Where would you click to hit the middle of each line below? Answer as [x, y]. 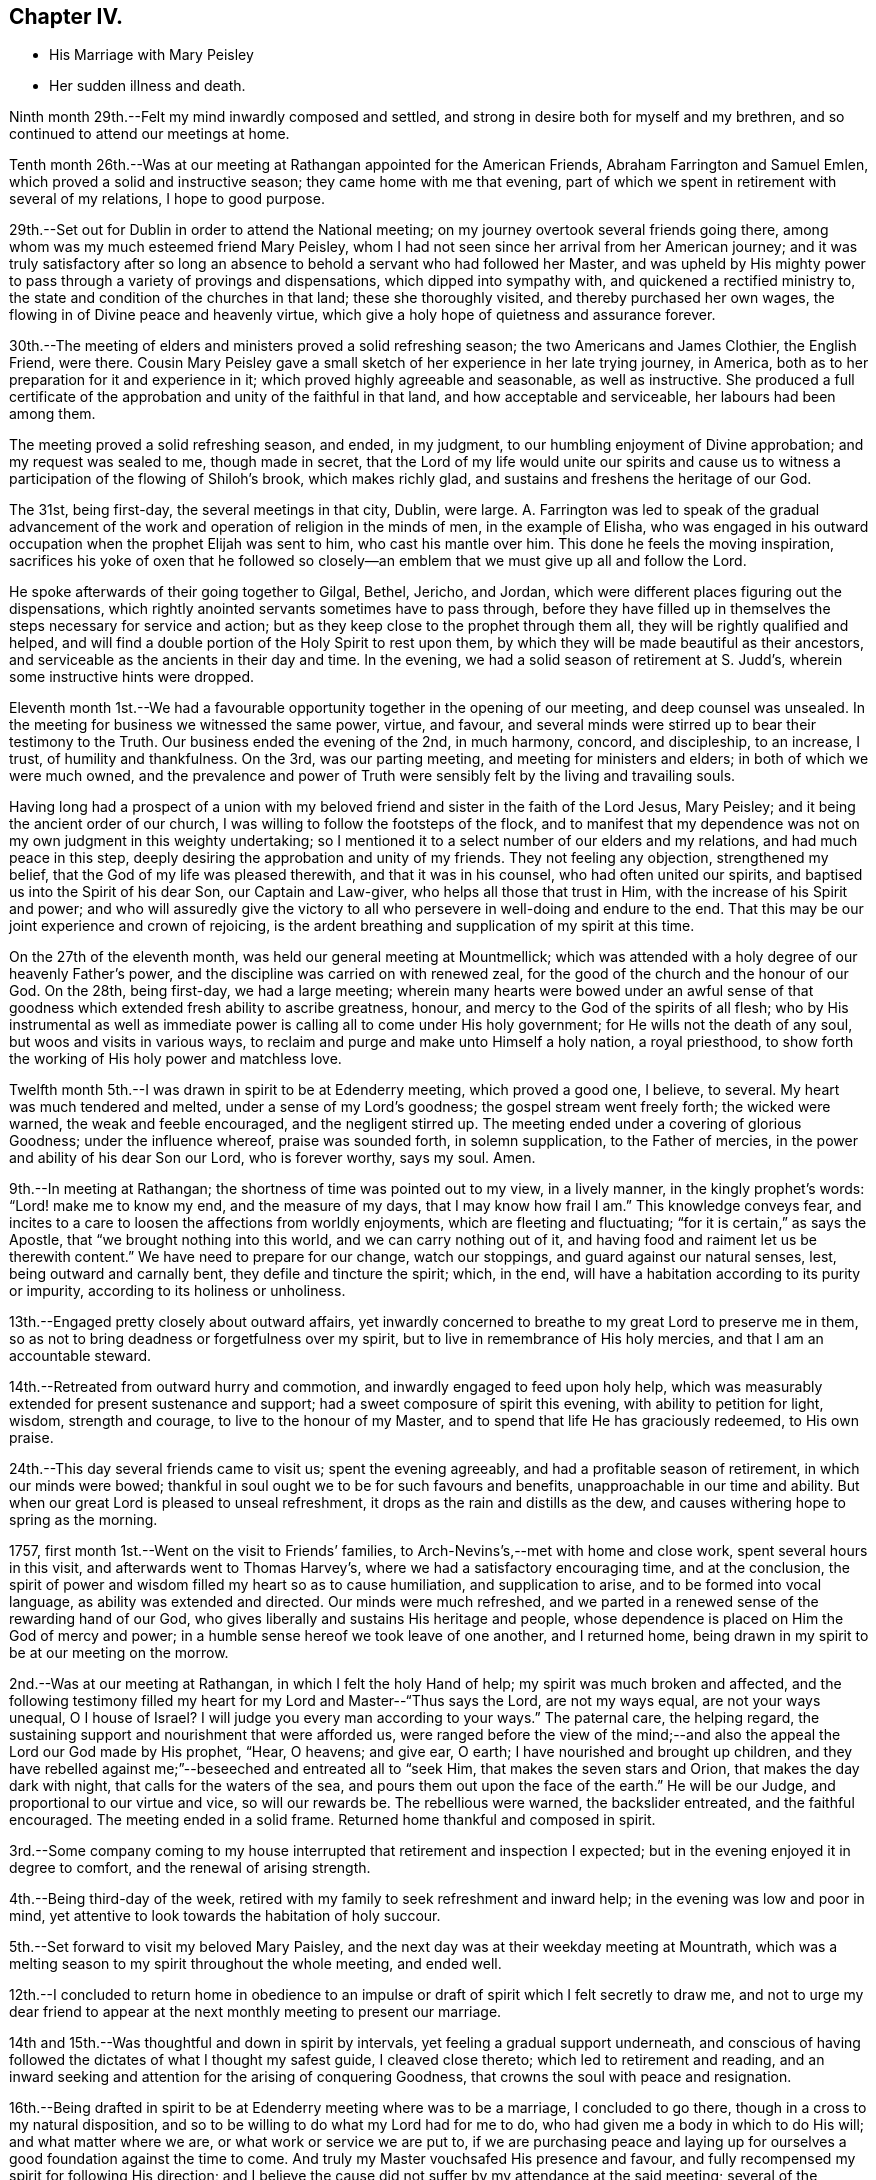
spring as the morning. [83, 1520]
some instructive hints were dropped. [132, 677]
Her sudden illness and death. [147, 86]
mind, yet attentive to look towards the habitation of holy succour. [225, 1916]
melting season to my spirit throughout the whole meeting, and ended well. [255, 1964]
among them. [52, 414]
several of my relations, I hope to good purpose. [167, 199]
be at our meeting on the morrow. [119, 1653]
